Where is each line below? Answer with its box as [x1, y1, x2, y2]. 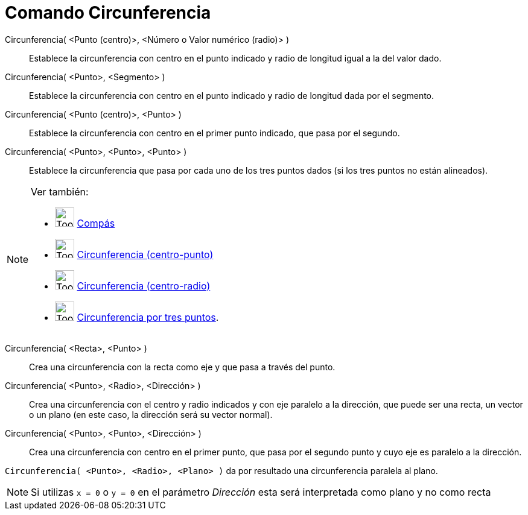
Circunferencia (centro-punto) [77, 248, 214, 261]
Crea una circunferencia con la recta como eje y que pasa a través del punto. [29, 361, 336, 372]
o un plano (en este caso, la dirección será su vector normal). [29, 409, 273, 420]
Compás [77, 216, 115, 229]
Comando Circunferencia [5, 2, 211, 23]
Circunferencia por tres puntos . [77, 311, 219, 323]
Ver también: [31, 185, 89, 198]
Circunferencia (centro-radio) [77, 279, 211, 292]
